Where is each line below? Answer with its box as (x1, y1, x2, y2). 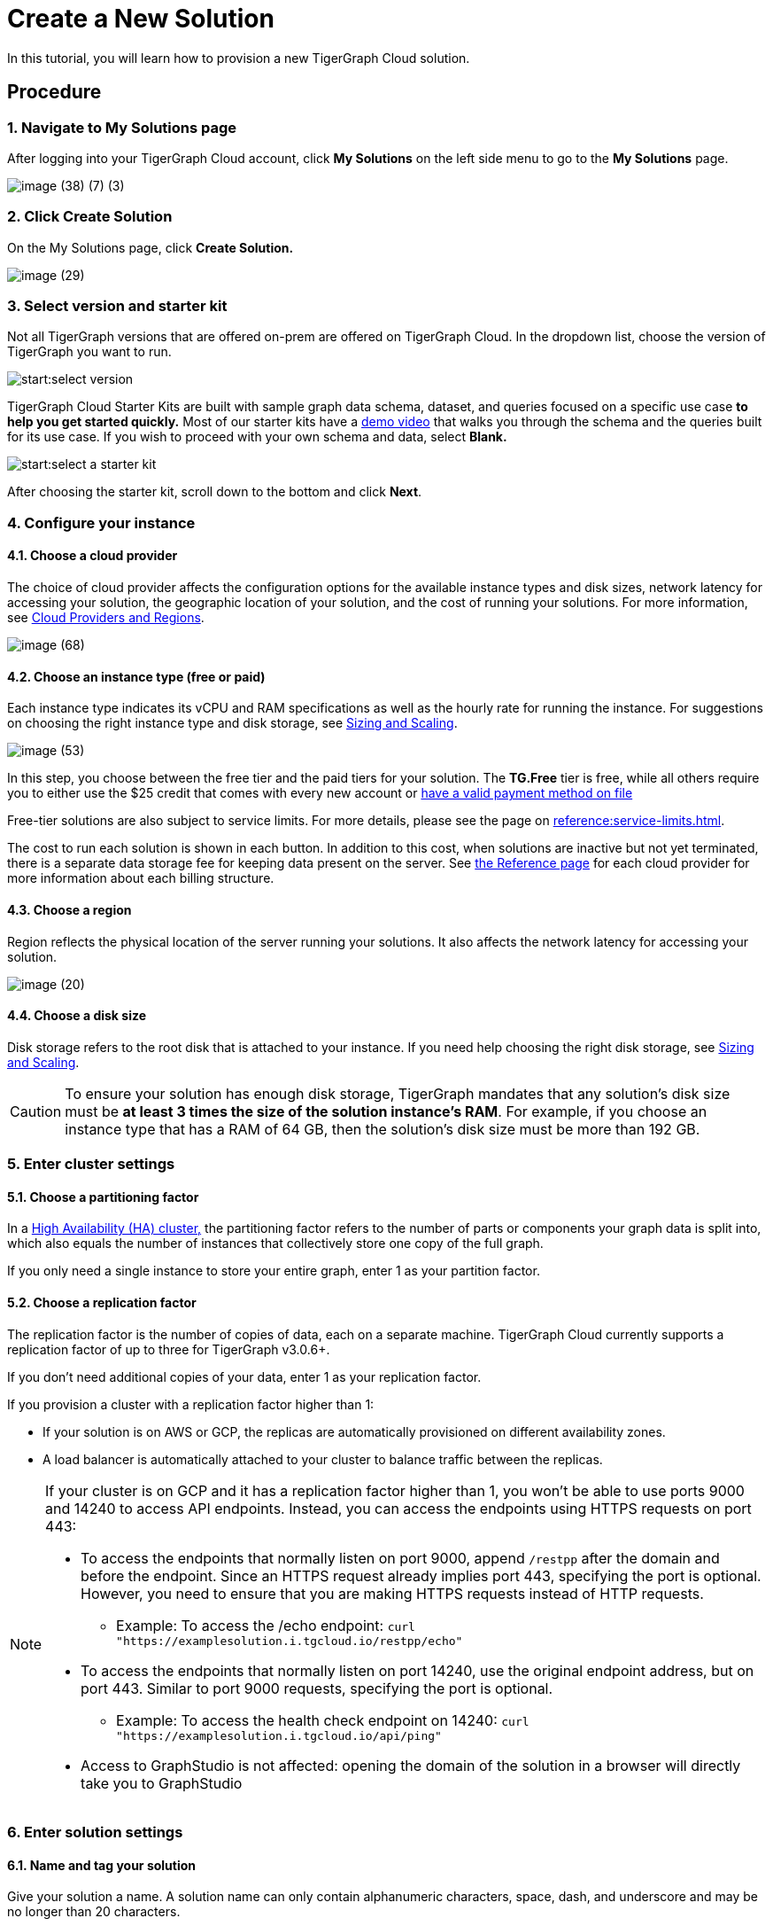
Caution (10, 1102, 62, 1120)
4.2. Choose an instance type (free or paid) (7, 668, 266, 684)
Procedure (7, 81, 102, 104)
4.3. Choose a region (7, 901, 132, 917)
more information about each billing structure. (7, 870, 274, 886)
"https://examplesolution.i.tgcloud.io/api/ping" (116, 1728, 442, 1743)
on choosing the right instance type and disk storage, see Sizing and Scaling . (7, 715, 458, 731)
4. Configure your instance (7, 513, 196, 532)
